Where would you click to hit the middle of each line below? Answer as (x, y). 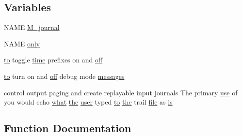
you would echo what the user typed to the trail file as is (88, 102)
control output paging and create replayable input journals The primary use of (121, 92)
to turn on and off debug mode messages (64, 76)
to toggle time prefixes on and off (53, 60)
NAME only (22, 43)
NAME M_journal (32, 27)
